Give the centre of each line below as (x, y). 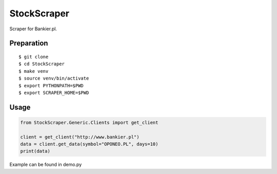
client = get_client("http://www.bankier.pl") (80, 137)
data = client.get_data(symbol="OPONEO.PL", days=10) (89, 144)
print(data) (35, 151)
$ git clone (34, 57)
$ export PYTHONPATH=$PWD (51, 85)
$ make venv (34, 71)
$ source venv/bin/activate (54, 79)
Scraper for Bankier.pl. (33, 29)
